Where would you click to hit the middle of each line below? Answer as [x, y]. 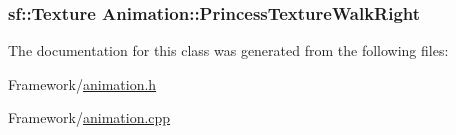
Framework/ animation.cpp [89, 117]
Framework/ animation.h [82, 83]
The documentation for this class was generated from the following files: [228, 50]
